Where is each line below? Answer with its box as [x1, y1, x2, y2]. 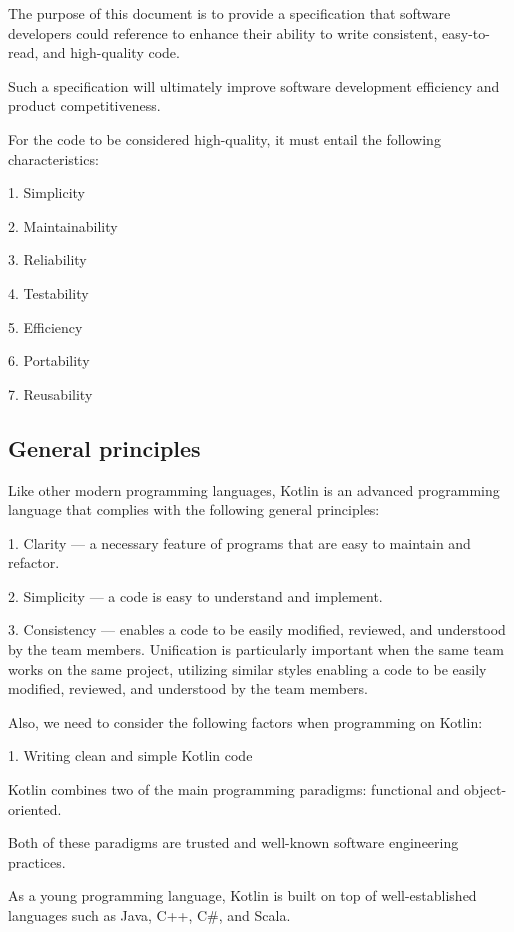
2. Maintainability [8, 215, 118, 236]
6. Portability [8, 350, 90, 371]
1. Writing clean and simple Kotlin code [8, 745, 253, 766]
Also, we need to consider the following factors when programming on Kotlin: [8, 711, 483, 732]
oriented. [8, 798, 62, 819]
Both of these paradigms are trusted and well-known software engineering [8, 832, 459, 853]
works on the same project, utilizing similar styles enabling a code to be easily [8, 658, 487, 679]
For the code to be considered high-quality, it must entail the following [8, 128, 441, 149]
